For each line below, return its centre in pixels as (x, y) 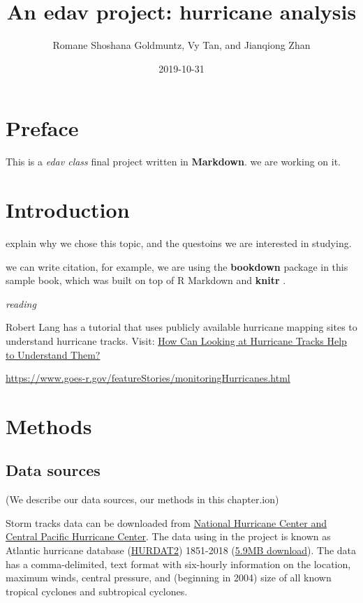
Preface (42, 128)
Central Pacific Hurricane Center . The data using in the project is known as (168, 536)
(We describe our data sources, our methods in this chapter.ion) (142, 499)
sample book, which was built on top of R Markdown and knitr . (146, 280)
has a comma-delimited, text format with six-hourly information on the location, (178, 564)
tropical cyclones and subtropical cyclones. (97, 591)
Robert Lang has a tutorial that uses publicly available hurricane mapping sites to (181, 327)
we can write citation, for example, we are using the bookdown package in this (177, 266)
